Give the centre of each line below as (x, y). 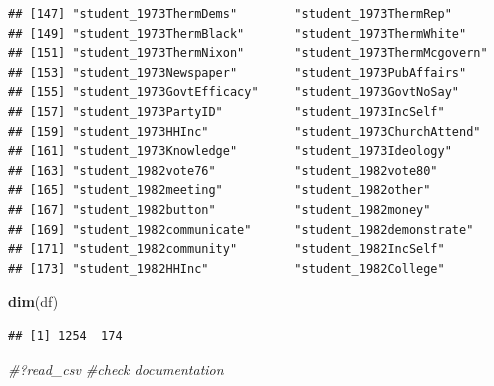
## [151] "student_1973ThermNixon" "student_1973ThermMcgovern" (248, 53)
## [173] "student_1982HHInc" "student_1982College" (226, 268)
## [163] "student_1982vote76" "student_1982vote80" (223, 170)
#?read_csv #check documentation (116, 368)
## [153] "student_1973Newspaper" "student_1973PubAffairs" (237, 72)
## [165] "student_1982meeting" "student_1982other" (219, 190)
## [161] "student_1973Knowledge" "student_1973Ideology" (230, 151)
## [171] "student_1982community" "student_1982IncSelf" (226, 249)
